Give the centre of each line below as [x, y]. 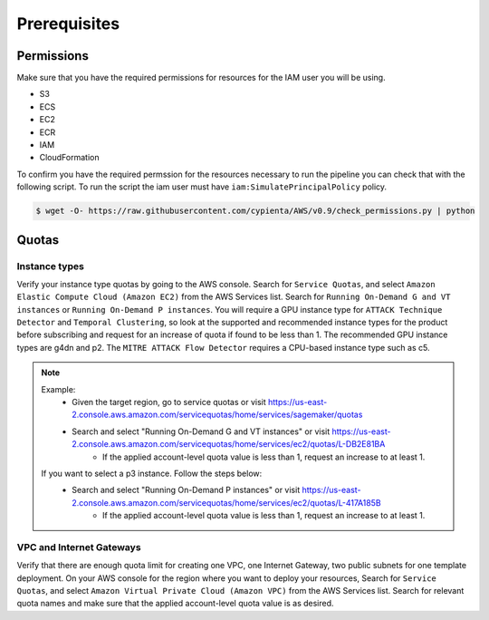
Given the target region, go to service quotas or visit [169, 402]
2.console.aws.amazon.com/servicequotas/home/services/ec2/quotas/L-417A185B [226, 502]
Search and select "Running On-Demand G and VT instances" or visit [201, 431]
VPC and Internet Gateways [79, 547]
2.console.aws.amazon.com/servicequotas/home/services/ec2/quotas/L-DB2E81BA [229, 444]
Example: [58, 389]
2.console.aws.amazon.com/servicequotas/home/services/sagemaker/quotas [217, 415]
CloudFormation [69, 158]
